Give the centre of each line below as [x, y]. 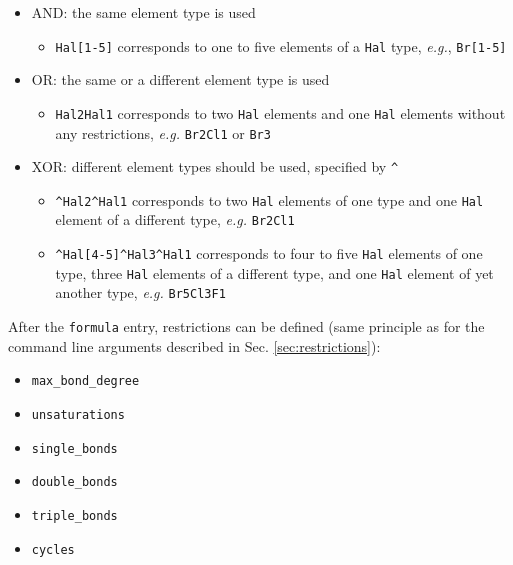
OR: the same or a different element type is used [180, 79]
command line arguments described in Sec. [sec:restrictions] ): [194, 345]
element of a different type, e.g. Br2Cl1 [175, 219]
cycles [53, 549]
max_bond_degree [85, 381]
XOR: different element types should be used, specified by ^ [215, 166]
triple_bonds [74, 515]
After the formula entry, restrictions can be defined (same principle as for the [246, 326]
